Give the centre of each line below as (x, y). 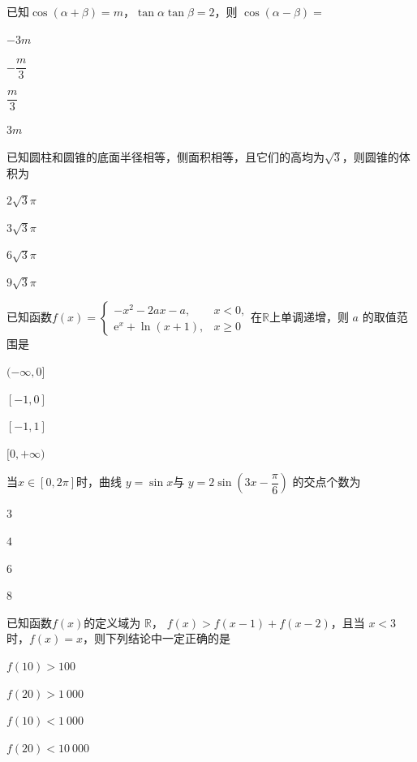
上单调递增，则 (309, 317)
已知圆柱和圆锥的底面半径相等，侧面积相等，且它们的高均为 (166, 156)
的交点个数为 (327, 482)
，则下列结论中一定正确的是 (157, 638)
